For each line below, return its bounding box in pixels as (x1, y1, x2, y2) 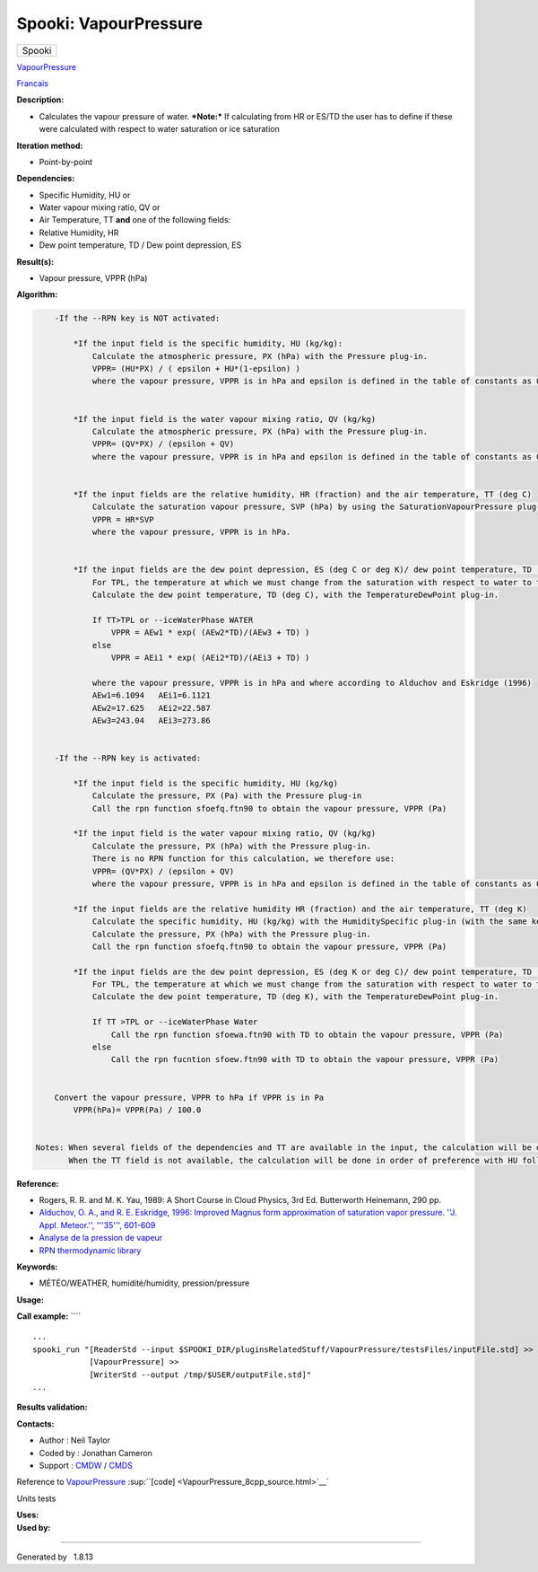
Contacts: (16, 1418, 55, 1429)
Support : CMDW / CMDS (39, 1460, 134, 1471)
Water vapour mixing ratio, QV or (39, 202, 161, 213)
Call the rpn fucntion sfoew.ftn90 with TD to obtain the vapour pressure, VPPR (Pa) (110, 1055, 499, 1065)
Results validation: (16, 1401, 88, 1413)
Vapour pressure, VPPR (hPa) (39, 273, 148, 284)
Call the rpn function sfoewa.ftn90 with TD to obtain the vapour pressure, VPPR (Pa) (110, 1029, 504, 1040)
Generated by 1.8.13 (16, 1551, 94, 1562)
